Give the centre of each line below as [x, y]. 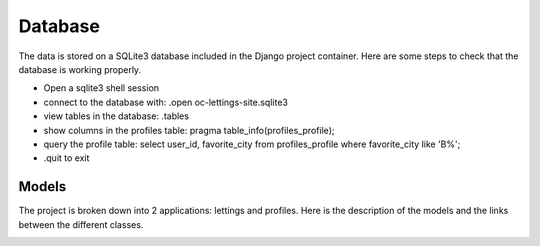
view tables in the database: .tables [116, 116]
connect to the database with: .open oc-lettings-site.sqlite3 [166, 102]
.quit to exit [66, 158]
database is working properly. [80, 69]
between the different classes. [81, 224]
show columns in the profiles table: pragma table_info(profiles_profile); [189, 130]
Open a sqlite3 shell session [101, 88]
